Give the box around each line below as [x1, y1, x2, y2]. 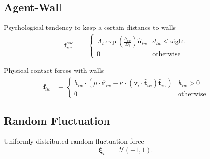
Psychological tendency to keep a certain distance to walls [4, 22, 176, 32]
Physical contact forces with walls [4, 65, 104, 75]
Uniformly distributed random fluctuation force [4, 135, 144, 145]
